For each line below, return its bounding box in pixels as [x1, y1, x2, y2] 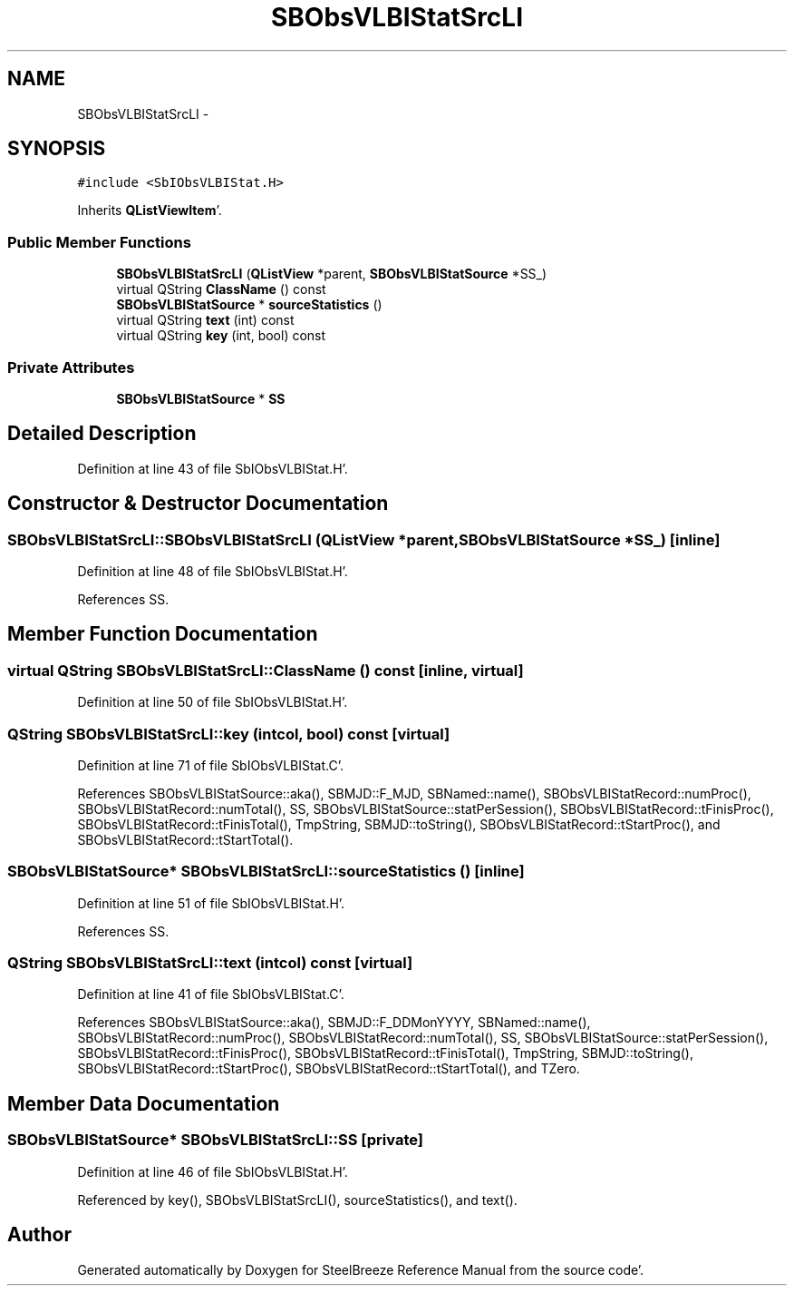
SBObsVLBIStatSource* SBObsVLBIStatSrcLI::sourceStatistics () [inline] [7, 862, 525, 881]
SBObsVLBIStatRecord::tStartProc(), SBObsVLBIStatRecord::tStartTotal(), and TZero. [77, 1061, 580, 1077]
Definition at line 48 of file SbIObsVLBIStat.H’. [77, 563, 348, 579]
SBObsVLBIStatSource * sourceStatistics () [116, 297, 382, 313]
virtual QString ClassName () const [116, 281, 326, 298]
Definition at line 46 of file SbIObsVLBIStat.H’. [77, 1163, 348, 1180]
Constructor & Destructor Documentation [7, 492, 389, 515]
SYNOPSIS [7, 137, 106, 161]
